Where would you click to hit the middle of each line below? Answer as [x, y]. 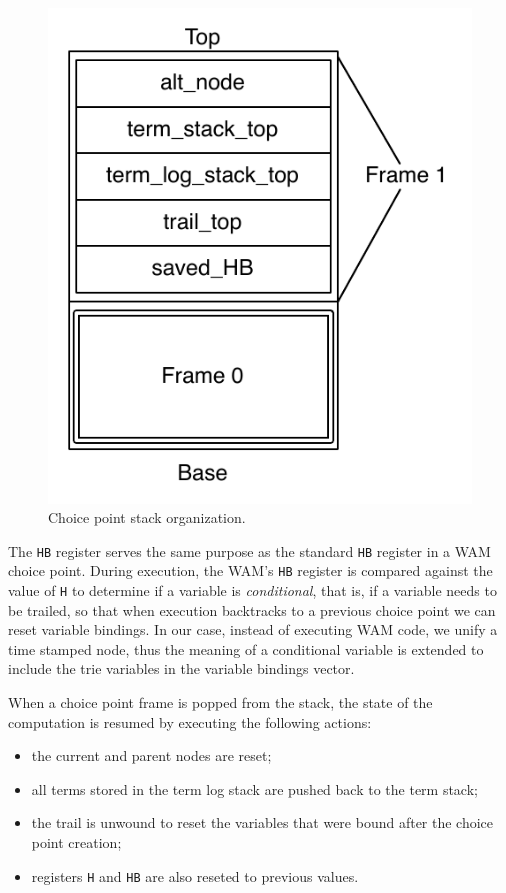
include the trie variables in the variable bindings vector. [181, 668]
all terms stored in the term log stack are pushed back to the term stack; [254, 788]
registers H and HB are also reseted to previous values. [195, 875]
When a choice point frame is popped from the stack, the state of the [220, 702]
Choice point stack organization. [147, 517]
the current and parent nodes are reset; [151, 755]
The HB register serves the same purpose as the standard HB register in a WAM [249, 550]
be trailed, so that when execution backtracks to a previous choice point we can [252, 609]
